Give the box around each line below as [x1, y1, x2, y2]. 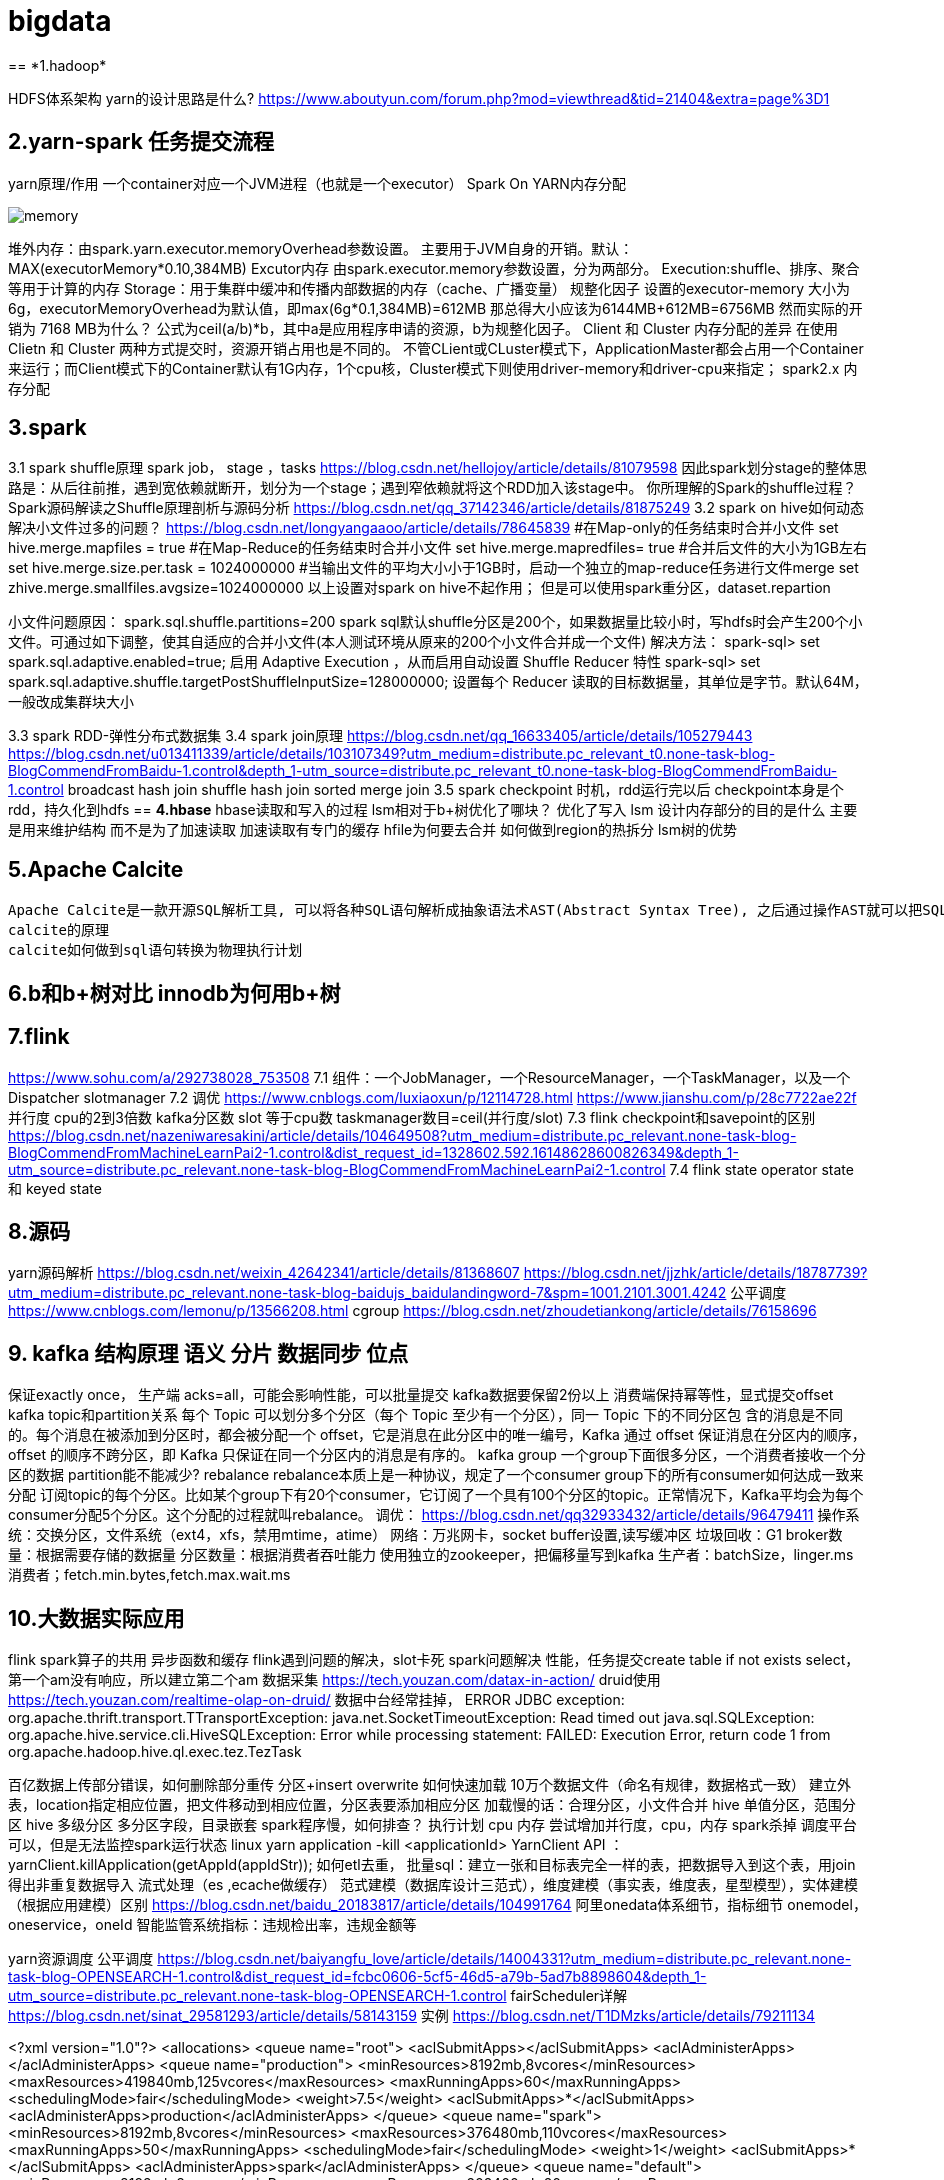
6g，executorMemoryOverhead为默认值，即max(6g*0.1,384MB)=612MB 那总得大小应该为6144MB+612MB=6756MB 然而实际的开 [8, 299, 863, 317]
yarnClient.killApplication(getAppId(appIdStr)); [8, 1856, 313, 1874]
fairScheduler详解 [510, 1987, 628, 2005]
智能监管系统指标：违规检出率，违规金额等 [136, 1916, 417, 1934]
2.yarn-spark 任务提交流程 [8, 129, 274, 155]
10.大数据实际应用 [8, 1605, 185, 1631]
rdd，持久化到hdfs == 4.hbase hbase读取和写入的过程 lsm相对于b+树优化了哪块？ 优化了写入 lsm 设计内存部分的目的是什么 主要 [8, 801, 858, 819]
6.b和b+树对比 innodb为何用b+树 [8, 980, 341, 1006]
